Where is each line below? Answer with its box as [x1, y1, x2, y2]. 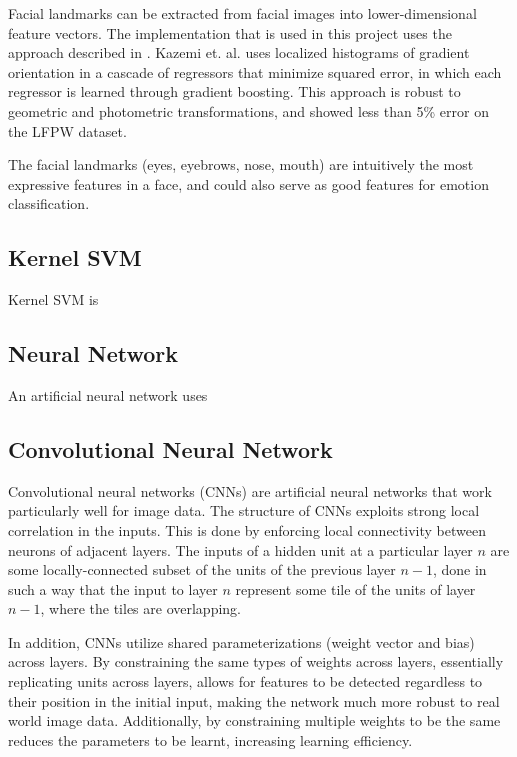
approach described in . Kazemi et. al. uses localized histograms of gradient [8, 42, 470, 63]
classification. [8, 193, 90, 214]
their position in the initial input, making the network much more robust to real [8, 690, 500, 711]
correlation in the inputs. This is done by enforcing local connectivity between [8, 519, 486, 540]
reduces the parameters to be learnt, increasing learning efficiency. [8, 729, 413, 750]
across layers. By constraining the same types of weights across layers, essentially [8, 651, 504, 672]
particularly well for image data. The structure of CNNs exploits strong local [8, 500, 480, 521]
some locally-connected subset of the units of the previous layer [8, 559, 396, 580]
